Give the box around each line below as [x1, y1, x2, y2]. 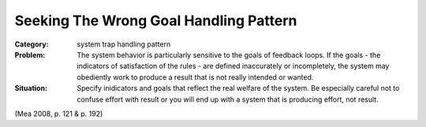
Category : [14, 39, 49, 49]
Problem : [14, 50, 46, 59]
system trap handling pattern [77, 39, 171, 49]
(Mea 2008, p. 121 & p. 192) [14, 109, 103, 118]
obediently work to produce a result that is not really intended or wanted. [77, 72, 314, 82]
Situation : [14, 84, 47, 93]
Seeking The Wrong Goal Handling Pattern [14, 12, 297, 29]
